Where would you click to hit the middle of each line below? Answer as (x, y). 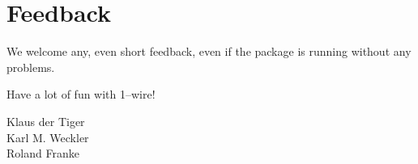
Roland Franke (43, 153)
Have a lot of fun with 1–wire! (81, 94)
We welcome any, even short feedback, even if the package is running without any (209, 51)
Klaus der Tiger (46, 121)
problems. (31, 67)
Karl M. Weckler (48, 137)
